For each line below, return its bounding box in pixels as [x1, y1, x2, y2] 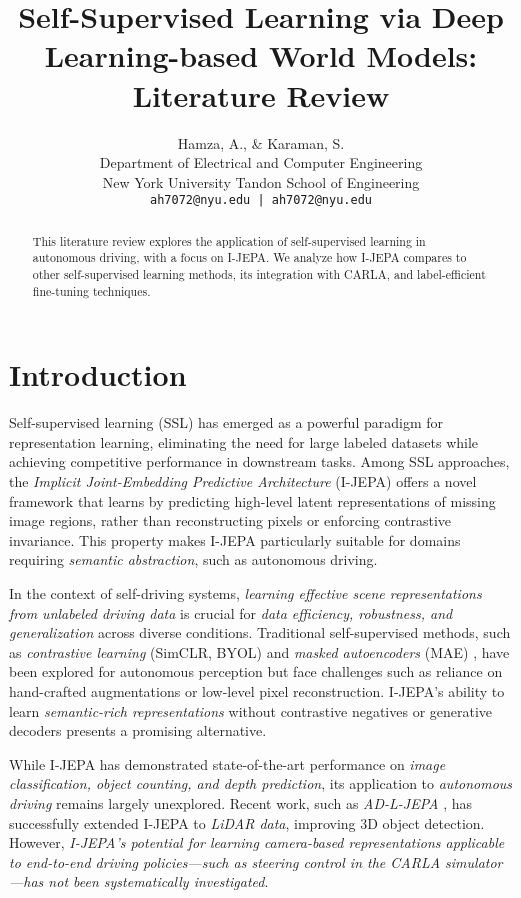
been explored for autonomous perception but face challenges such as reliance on [9, 661, 503, 682]
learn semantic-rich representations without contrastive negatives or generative [9, 700, 493, 721]
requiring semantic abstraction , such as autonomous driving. [9, 549, 378, 570]
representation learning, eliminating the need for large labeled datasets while [9, 431, 479, 452]
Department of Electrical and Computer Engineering [99, 152, 423, 173]
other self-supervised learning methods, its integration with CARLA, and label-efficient [32, 266, 486, 283]
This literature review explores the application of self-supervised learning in [32, 232, 426, 249]
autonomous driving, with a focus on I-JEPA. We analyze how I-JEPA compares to [32, 249, 467, 266]
